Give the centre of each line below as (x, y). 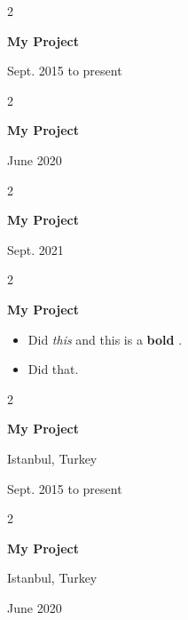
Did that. (53, 369)
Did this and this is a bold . (105, 339)
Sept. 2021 (35, 249)
